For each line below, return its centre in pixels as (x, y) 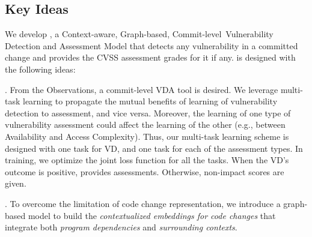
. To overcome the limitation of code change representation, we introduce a (143, 203)
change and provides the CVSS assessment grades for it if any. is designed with (150, 57)
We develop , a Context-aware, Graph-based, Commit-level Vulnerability (139, 34)
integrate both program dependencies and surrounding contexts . (121, 227)
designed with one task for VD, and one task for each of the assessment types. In (154, 148)
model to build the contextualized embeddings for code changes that (152, 215)
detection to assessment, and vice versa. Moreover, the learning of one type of (148, 112)
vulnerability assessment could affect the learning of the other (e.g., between (145, 124)
